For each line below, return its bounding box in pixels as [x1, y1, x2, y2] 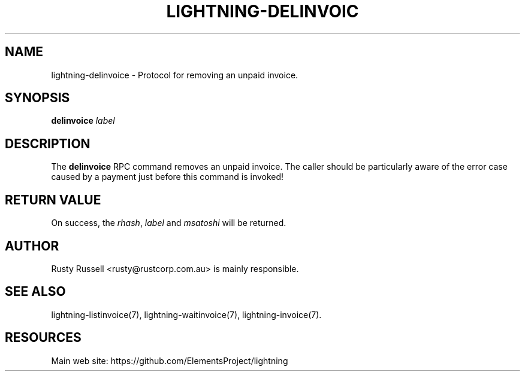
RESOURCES [5, 330, 82, 346]
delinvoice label [51, 115, 115, 126]
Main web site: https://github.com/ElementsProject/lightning [51, 355, 288, 366]
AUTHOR [5, 238, 59, 253]
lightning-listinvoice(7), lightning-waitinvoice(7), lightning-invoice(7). [51, 309, 322, 320]
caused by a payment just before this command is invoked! [51, 172, 284, 182]
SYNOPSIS [5, 90, 70, 106]
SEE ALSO [5, 284, 66, 299]
